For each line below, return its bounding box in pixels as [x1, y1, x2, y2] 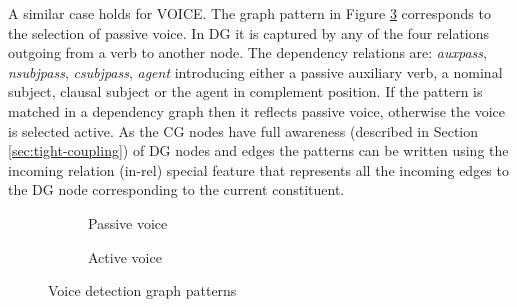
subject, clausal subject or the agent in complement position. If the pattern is [8, 81, 483, 102]
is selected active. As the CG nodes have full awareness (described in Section [8, 120, 479, 141]
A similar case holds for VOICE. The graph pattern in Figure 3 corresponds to [8, 3, 491, 23]
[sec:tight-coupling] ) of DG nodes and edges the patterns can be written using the [8, 140, 509, 161]
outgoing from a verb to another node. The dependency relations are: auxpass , [8, 42, 487, 63]
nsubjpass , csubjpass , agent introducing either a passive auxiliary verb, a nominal [8, 61, 503, 82]
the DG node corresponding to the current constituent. [8, 179, 345, 200]
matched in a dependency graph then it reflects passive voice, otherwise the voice [8, 100, 505, 121]
